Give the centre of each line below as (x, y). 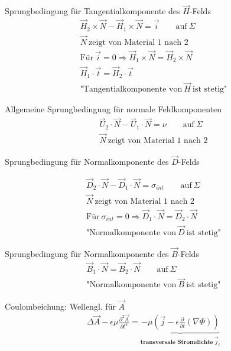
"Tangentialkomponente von (131, 90)
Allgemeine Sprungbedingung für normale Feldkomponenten (113, 109)
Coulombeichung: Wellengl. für (60, 306)
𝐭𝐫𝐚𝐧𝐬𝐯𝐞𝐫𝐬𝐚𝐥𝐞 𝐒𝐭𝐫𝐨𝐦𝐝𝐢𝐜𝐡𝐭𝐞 (177, 342)
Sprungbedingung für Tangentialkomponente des (92, 11)
